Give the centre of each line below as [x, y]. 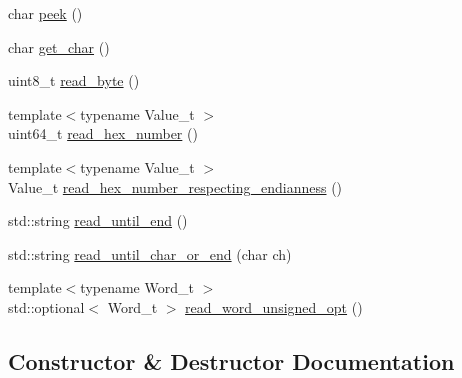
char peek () [45, 13]
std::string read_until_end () [98, 220]
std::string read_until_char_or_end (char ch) [150, 253]
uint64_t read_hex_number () [103, 133]
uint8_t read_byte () [74, 80]
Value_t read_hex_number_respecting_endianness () [175, 186]
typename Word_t [137, 287]
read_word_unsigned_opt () [274, 306]
